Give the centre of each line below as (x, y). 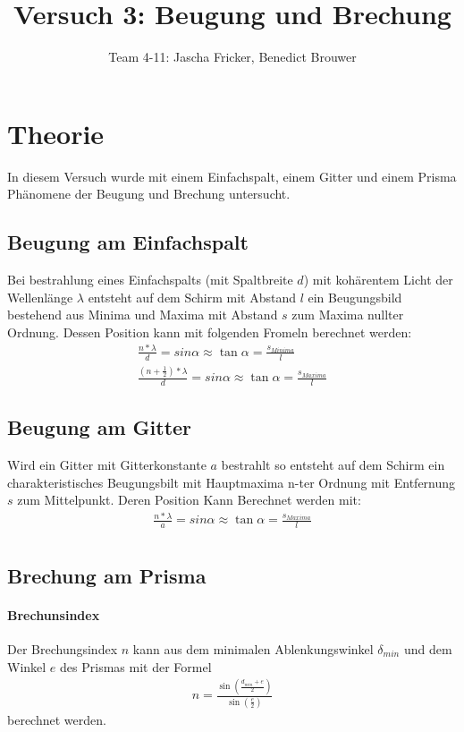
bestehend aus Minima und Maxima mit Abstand (143, 315)
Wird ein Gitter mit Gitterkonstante (107, 465)
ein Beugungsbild (355, 297)
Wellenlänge (40, 297)
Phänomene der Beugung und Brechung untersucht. (149, 194)
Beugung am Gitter (100, 427)
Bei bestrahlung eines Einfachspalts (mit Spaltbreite (150, 280)
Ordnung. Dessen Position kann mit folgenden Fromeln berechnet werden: (210, 332)
